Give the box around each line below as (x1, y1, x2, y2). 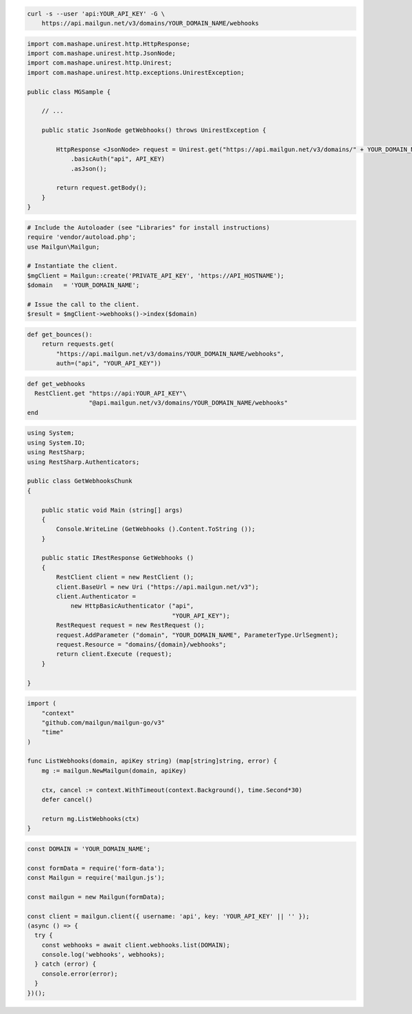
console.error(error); (41, 969, 118, 978)
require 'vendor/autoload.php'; (27, 234, 137, 241)
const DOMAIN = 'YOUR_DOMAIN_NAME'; (27, 845, 151, 853)
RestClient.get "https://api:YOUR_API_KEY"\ (34, 390, 187, 398)
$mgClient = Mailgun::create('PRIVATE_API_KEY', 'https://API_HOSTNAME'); (27, 271, 285, 280)
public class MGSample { (27, 88, 111, 95)
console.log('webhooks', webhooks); (41, 951, 165, 958)
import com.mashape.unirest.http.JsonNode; (27, 49, 176, 57)
